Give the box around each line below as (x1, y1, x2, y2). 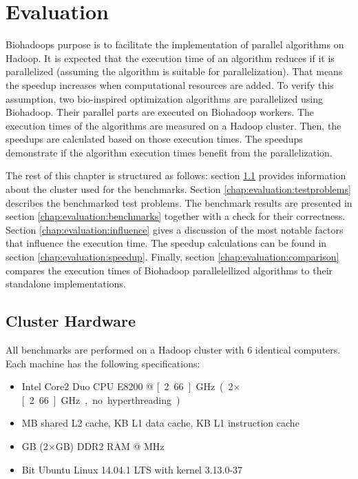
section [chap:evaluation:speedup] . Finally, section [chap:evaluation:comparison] (6, 249, 339, 264)
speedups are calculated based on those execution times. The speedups (6, 132, 303, 146)
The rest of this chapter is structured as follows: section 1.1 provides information (6, 168, 346, 183)
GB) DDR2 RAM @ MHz (55, 438, 165, 453)
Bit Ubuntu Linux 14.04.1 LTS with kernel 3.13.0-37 (21, 462, 243, 476)
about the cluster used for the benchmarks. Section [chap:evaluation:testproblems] (6, 182, 351, 196)
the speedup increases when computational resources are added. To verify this (6, 77, 334, 92)
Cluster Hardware (6, 310, 136, 332)
